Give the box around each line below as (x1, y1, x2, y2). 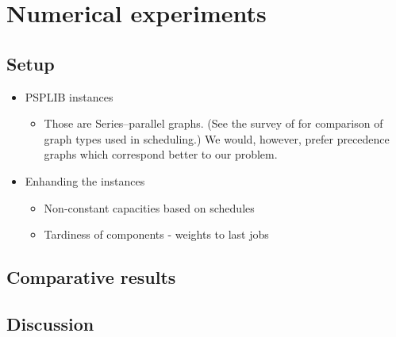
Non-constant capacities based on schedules (44, 199, 255, 216)
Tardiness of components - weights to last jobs (44, 226, 269, 243)
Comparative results (6, 265, 176, 289)
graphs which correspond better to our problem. (44, 146, 278, 163)
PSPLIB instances (25, 88, 113, 105)
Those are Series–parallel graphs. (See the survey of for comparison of (44, 115, 383, 132)
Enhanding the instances (25, 172, 145, 189)
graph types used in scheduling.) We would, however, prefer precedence (44, 130, 390, 147)
